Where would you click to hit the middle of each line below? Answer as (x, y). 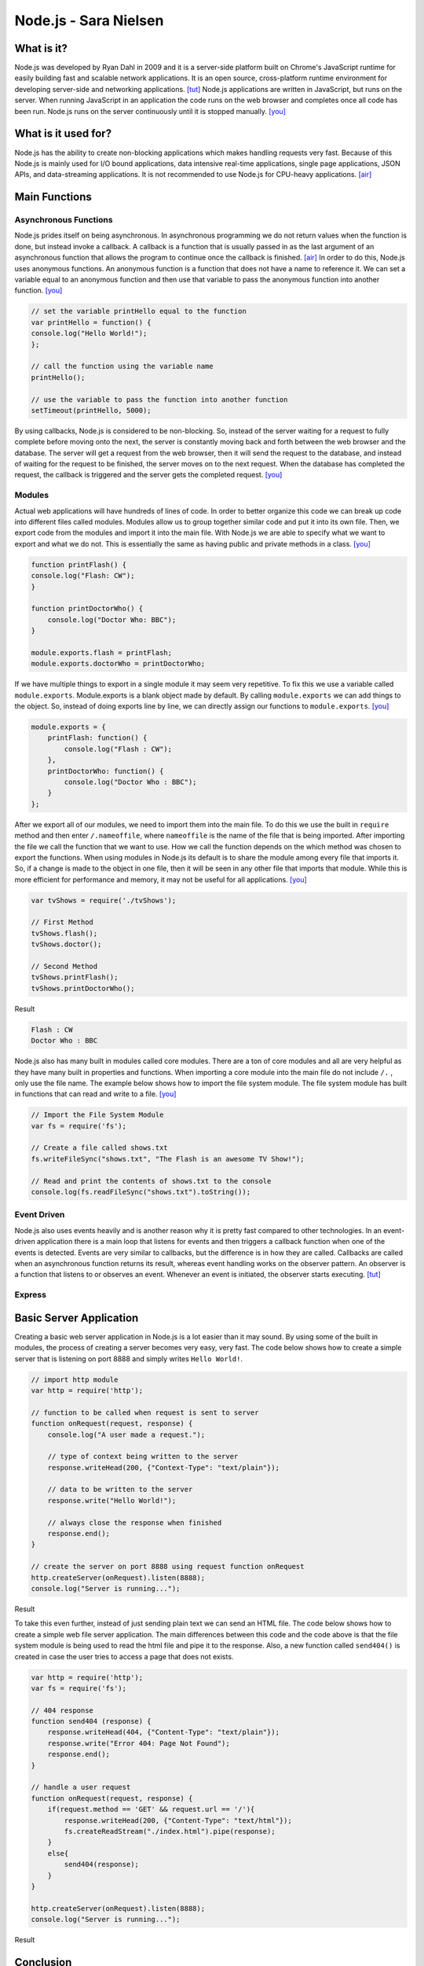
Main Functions (53, 197)
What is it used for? (63, 134)
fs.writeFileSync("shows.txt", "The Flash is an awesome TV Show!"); (168, 1159)
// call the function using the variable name (122, 366)
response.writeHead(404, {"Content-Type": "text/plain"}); (164, 1732)
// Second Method (64, 966)
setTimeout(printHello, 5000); (91, 410)
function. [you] (38, 290)
